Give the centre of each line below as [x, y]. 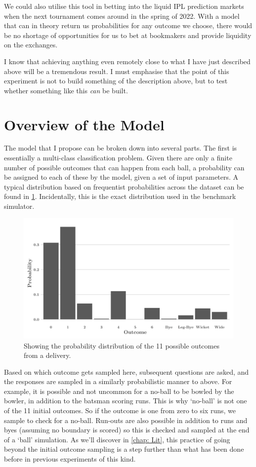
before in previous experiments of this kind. [70, 459]
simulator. [19, 206]
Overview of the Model [84, 124]
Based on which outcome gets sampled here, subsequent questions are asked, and [127, 371]
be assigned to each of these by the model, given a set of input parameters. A [121, 177]
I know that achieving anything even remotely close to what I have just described [127, 61]
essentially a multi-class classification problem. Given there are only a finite [118, 158]
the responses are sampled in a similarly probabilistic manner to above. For [118, 381]
